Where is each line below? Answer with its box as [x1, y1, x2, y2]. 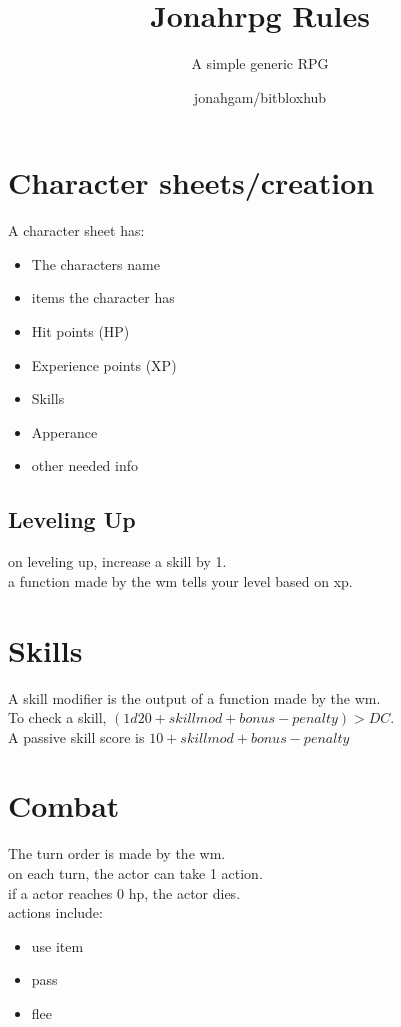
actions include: [8, 902, 103, 923]
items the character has [31, 287, 175, 308]
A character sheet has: [8, 220, 145, 241]
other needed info [31, 455, 139, 476]
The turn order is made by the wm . [8, 843, 226, 864]
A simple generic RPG [191, 53, 329, 74]
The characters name [31, 253, 160, 274]
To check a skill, [8, 707, 107, 728]
